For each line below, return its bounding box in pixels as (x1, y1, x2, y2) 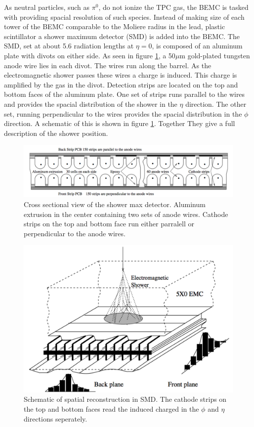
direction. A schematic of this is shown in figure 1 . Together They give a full (4, 118, 235, 128)
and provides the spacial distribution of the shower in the (4, 98, 177, 109)
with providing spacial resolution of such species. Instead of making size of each (4, 11, 245, 22)
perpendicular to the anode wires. (24, 228, 126, 238)
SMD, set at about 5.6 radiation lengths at (4, 41, 134, 51)
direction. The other (185, 98, 247, 109)
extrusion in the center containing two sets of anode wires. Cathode (24, 209, 228, 219)
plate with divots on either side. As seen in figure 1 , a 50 (4, 50, 175, 60)
